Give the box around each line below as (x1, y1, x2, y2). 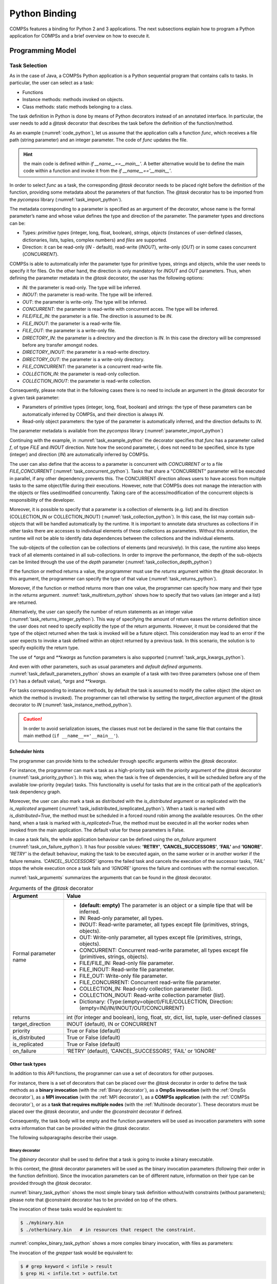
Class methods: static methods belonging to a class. (22, 103, 133, 110)
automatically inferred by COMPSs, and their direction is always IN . (22, 411, 164, 417)
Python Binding (9, 8, 77, 19)
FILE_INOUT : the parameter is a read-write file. (22, 320, 122, 326)
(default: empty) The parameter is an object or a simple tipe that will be (79, 902, 253, 909)
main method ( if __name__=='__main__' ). (23, 732, 120, 739)
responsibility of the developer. (9, 497, 75, 503)
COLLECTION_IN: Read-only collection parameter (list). (79, 985, 213, 992)
